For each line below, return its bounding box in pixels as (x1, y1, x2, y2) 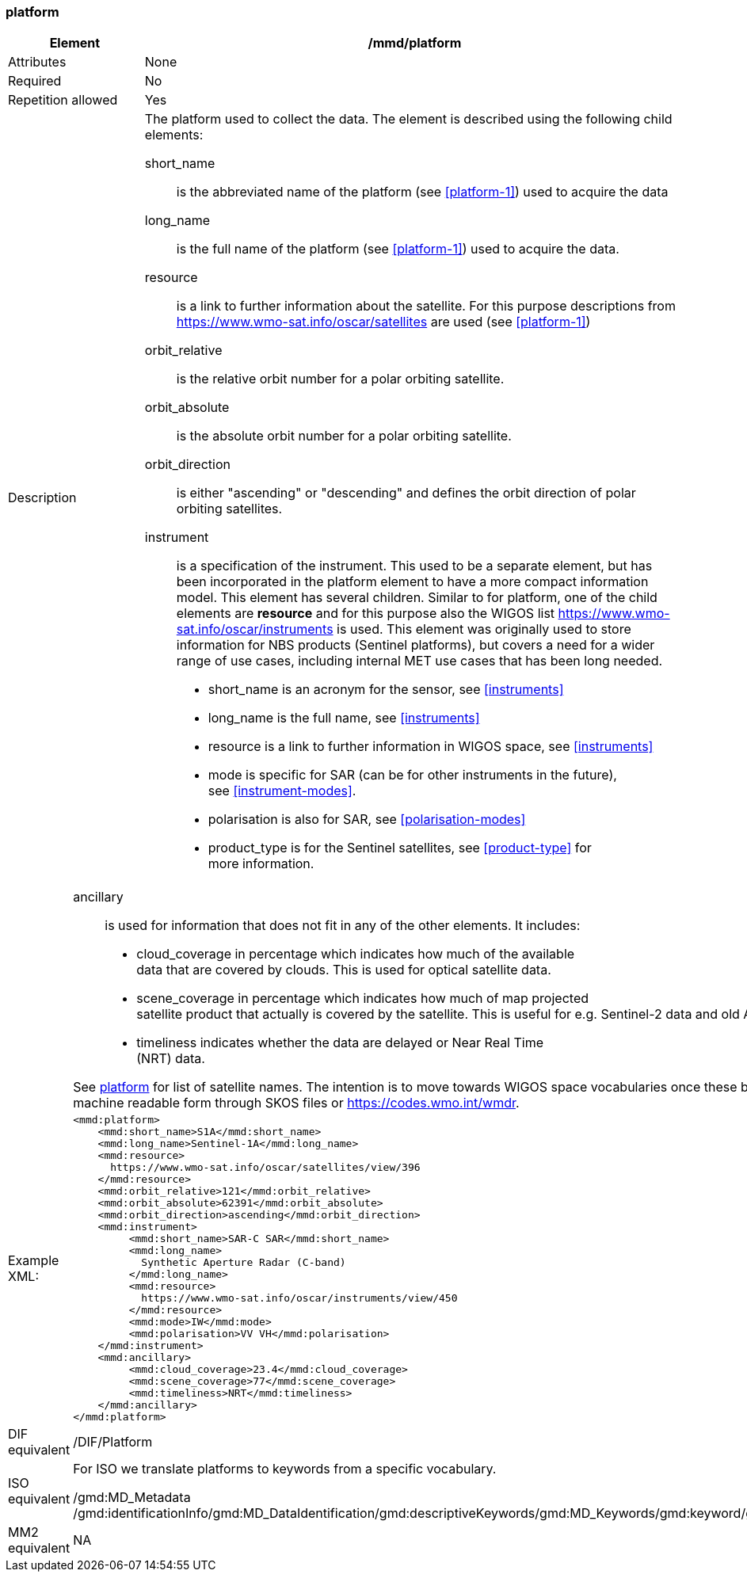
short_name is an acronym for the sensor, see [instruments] (208, 681, 564, 698)
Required (8, 73, 62, 90)
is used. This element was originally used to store (337, 621, 631, 638)
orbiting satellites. (176, 501, 283, 517)
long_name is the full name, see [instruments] (208, 710, 480, 726)
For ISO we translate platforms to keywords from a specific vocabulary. (73, 1461, 497, 1477)
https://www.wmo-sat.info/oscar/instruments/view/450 (141, 1292, 458, 1305)
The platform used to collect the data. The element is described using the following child (144, 111, 673, 128)
